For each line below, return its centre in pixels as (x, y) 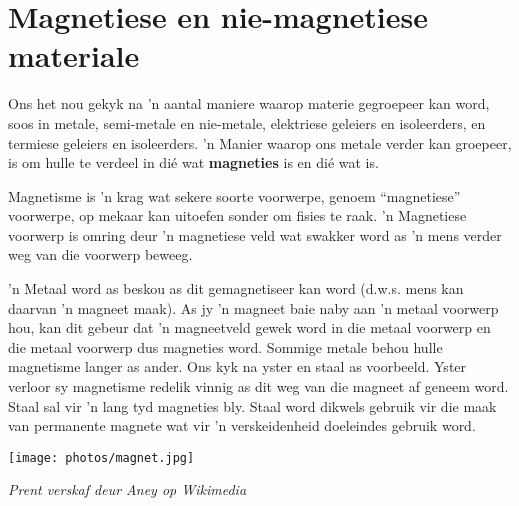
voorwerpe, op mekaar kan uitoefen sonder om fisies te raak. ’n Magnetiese (237, 215)
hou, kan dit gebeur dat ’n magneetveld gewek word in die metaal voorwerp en (249, 327)
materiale (74, 55)
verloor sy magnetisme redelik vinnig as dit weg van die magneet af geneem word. (258, 386)
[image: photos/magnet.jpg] (101, 457)
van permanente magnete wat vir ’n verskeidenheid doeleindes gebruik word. (242, 425)
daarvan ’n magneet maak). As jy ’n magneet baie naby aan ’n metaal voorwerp (253, 307)
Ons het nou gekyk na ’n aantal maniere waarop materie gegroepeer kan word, (249, 103)
